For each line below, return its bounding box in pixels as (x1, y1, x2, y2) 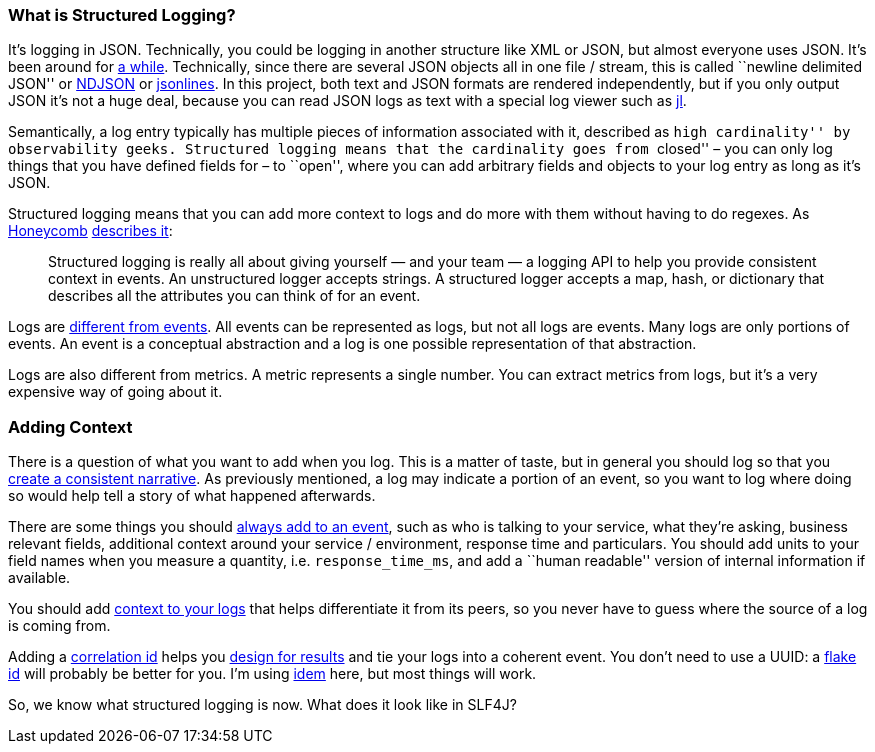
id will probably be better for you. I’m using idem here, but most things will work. (8, 665, 537, 683)
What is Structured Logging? (8, 5, 236, 25)
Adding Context (8, 416, 133, 437)
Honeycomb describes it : (8, 222, 173, 240)
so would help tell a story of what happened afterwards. (8, 487, 376, 505)
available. (8, 569, 71, 587)
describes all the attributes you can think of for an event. (48, 287, 421, 305)
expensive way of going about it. (8, 383, 223, 401)
